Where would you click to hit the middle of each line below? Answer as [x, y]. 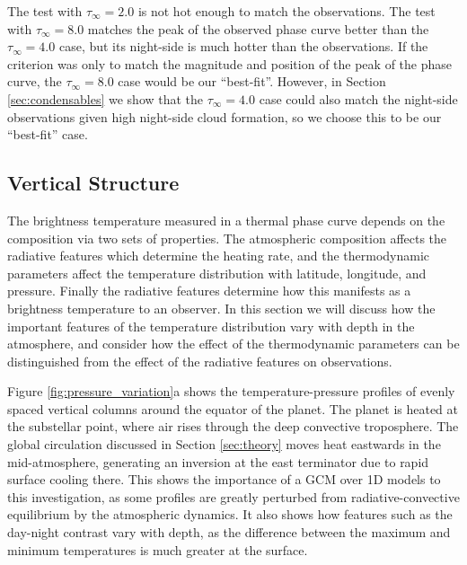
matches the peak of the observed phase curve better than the [258, 28]
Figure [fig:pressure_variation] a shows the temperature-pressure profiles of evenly [231, 391]
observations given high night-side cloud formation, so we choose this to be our [225, 116]
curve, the [35, 81]
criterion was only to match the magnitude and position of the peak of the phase [229, 63]
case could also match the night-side [358, 98]
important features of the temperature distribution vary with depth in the [211, 326]
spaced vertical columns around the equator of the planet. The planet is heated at [233, 408]
